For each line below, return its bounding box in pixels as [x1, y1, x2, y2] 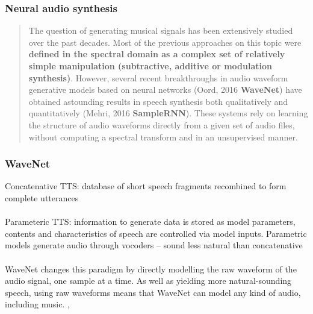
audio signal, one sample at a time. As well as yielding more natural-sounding [5, 274, 292, 287]
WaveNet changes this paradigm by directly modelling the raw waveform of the [5, 262, 297, 275]
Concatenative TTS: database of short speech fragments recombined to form [5, 180, 287, 192]
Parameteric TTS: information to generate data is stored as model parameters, [5, 215, 296, 228]
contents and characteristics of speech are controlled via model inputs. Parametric [5, 227, 307, 239]
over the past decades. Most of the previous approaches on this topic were [28, 36, 302, 48]
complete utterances [5, 191, 79, 204]
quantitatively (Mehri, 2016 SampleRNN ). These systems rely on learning [28, 107, 308, 119]
